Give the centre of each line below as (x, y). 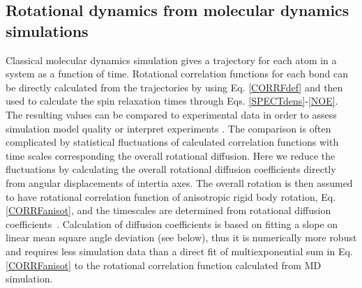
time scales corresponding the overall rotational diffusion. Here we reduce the (171, 155)
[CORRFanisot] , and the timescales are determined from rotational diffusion (168, 210)
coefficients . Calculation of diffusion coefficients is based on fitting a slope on (172, 223)
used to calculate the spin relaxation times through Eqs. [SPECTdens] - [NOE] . (172, 101)
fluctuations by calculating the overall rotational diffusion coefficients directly (171, 169)
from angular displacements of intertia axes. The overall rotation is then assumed (179, 182)
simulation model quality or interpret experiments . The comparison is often (168, 128)
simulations (47, 30)
